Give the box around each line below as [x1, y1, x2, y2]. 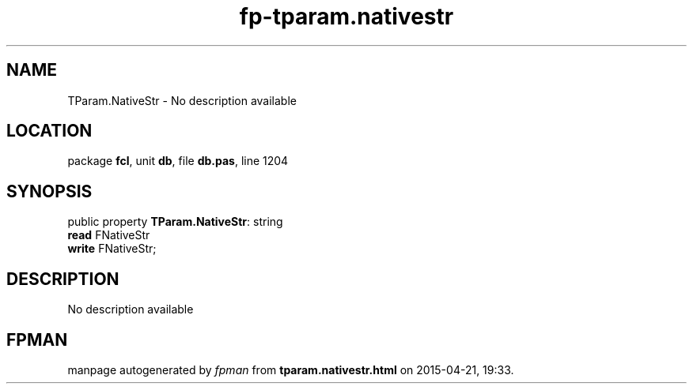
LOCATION [6, 121, 93, 141]
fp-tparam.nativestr [239, 3, 454, 30]
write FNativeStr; [67, 242, 157, 256]
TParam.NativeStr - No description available [67, 93, 297, 107]
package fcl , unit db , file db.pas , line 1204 [67, 154, 289, 168]
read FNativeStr [67, 228, 150, 242]
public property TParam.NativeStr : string [67, 215, 283, 229]
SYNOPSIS [6, 181, 93, 201]
